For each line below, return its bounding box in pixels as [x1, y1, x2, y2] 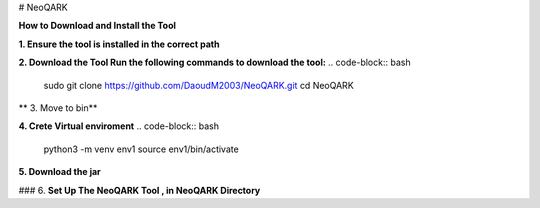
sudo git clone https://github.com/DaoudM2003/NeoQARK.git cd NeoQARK [43, 79, 354, 91]
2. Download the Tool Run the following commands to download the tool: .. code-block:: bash [18, 56, 411, 69]
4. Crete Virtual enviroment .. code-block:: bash [18, 120, 220, 132]
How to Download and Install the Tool [18, 20, 177, 32]
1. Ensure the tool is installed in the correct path [18, 38, 220, 50]
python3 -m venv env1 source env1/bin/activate [43, 143, 239, 155]
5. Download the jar [18, 166, 102, 178]
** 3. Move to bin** [18, 101, 98, 114]
